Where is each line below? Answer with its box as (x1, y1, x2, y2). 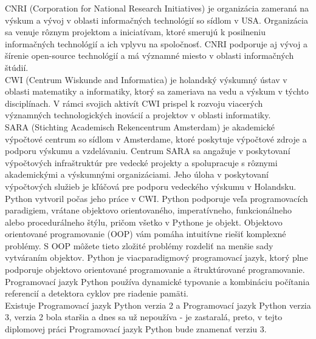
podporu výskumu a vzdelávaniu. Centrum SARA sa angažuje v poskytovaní (5, 144, 290, 157)
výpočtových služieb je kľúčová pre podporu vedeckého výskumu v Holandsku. (5, 180, 297, 192)
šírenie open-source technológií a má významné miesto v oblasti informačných (5, 49, 294, 62)
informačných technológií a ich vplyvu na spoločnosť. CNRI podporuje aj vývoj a (5, 37, 307, 50)
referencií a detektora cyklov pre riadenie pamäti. (5, 287, 188, 300)
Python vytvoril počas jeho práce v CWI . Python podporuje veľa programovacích (5, 192, 308, 204)
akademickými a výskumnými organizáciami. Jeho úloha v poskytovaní (5, 168, 269, 181)
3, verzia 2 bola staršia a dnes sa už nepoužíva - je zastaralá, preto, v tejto (5, 310, 283, 323)
